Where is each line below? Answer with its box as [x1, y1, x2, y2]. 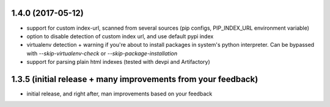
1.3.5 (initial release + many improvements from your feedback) [11, 74, 258, 85]
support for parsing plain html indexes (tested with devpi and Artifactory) [26, 58, 210, 66]
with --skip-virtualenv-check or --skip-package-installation [26, 49, 177, 57]
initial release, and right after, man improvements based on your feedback [26, 90, 213, 97]
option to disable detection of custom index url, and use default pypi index [26, 32, 214, 40]
